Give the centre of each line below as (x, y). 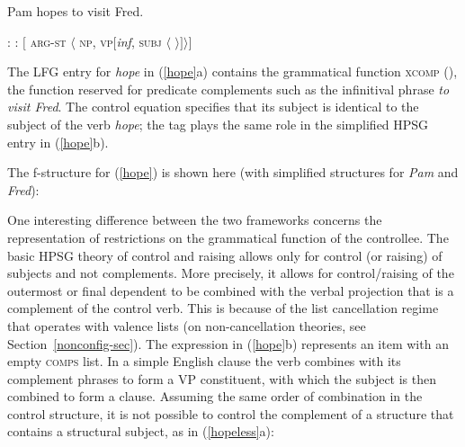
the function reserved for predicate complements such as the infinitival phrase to (228, 89)
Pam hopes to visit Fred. (76, 11)
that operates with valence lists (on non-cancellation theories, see (187, 325)
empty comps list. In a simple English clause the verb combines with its (204, 361)
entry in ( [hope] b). (58, 142)
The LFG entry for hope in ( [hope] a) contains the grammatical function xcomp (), (232, 72)
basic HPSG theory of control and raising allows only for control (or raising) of (225, 255)
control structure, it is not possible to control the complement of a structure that (231, 413)
